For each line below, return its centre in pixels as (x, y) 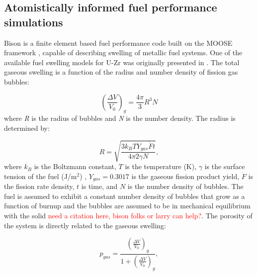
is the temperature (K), (161, 166)
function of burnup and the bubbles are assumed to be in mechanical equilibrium (127, 206)
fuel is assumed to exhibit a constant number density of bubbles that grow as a (125, 196)
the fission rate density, (39, 186)
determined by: (27, 128)
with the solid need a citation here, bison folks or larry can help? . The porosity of (128, 215)
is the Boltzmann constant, (75, 166)
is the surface (225, 166)
